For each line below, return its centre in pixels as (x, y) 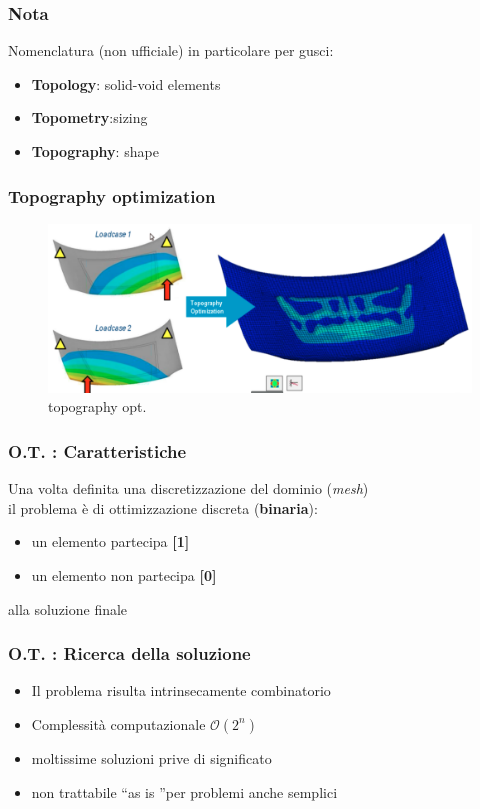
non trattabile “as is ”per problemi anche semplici (184, 791)
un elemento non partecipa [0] (124, 574)
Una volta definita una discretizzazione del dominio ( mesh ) (188, 488)
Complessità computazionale (118, 723)
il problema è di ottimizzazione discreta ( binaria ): (163, 507)
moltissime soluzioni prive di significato (151, 757)
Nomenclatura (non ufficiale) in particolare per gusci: (171, 50)
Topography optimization (112, 195)
